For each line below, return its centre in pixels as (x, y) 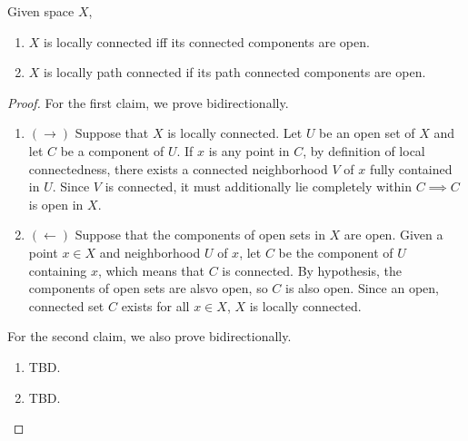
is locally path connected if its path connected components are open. (235, 72)
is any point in (249, 150)
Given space (41, 11)
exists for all (155, 305)
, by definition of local (364, 150)
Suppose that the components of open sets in (200, 235)
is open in (56, 204)
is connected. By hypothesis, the (312, 270)
